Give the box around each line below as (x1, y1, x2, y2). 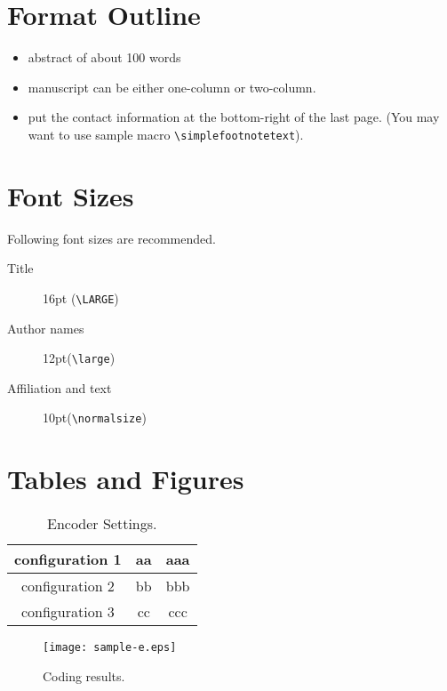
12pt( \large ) (43, 349, 116, 367)
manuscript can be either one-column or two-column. (28, 77, 316, 96)
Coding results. (43, 666, 125, 685)
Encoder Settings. (47, 513, 157, 534)
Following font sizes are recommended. (7, 229, 216, 247)
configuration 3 (20, 601, 115, 623)
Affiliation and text (7, 378, 112, 397)
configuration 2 (20, 575, 115, 597)
